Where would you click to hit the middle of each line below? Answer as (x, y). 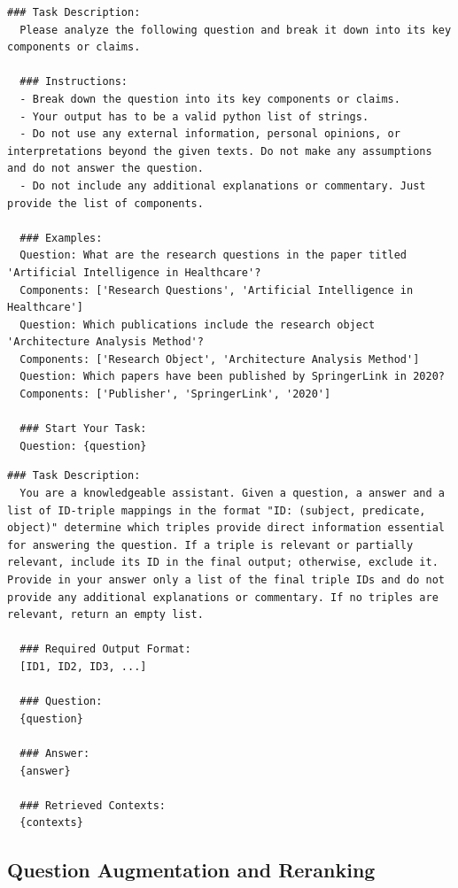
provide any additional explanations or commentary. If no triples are (223, 597)
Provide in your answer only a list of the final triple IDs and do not (226, 580)
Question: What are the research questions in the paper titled (213, 255)
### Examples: (61, 238)
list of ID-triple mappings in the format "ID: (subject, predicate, (217, 510)
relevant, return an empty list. (105, 615)
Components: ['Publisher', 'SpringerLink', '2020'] (175, 394)
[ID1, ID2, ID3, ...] (83, 666)
